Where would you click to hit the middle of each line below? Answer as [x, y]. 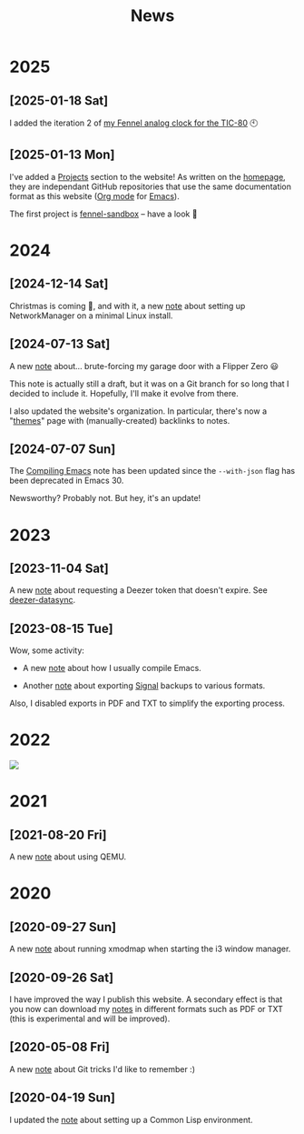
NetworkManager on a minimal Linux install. [91, 316]
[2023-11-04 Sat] [59, 569]
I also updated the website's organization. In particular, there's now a [138, 411]
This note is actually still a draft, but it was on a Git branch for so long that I [149, 384]
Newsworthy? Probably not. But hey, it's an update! [105, 498]
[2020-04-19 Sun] [63, 1098]
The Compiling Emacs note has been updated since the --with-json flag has [152, 471]
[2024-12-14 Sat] [59, 284]
